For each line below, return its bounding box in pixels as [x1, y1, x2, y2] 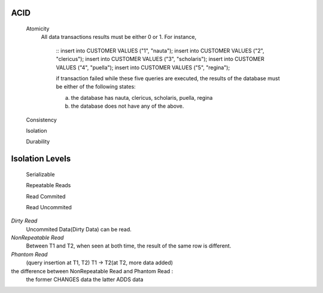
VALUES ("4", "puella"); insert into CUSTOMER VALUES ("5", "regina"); [56, 63, 230, 71]
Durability [26, 138, 50, 145]
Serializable [26, 170, 55, 178]
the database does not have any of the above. [71, 102, 184, 110]
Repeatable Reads [26, 182, 71, 189]
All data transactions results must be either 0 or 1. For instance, [41, 33, 197, 41]
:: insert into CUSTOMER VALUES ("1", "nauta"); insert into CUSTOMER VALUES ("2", [56, 47, 264, 54]
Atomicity [26, 25, 50, 32]
